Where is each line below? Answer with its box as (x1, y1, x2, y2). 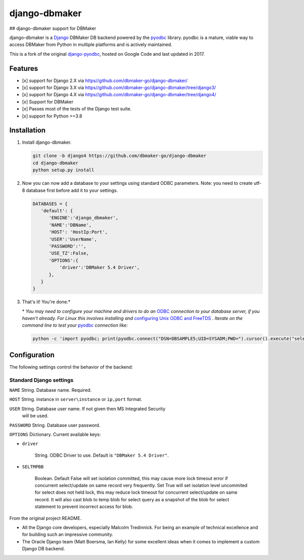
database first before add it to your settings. (26, 187, 118, 193)
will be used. (22, 413, 49, 419)
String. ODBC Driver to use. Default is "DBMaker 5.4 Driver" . (34, 452, 169, 458)
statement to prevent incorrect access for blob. (34, 504, 133, 510)
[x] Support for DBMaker (22, 99, 73, 105)
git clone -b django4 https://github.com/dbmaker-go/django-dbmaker (32, 153, 207, 159)
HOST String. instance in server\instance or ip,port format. (9, 396, 142, 403)
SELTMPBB (22, 464, 44, 470)
